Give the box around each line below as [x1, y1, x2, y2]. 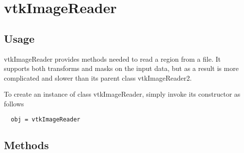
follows [4, 98, 24, 108]
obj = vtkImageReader [11, 116, 81, 123]
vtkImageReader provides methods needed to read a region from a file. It [4, 53, 221, 64]
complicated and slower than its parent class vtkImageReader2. [4, 72, 192, 83]
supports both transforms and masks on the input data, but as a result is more [4, 63, 239, 73]
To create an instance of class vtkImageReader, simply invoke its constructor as [4, 89, 241, 99]
